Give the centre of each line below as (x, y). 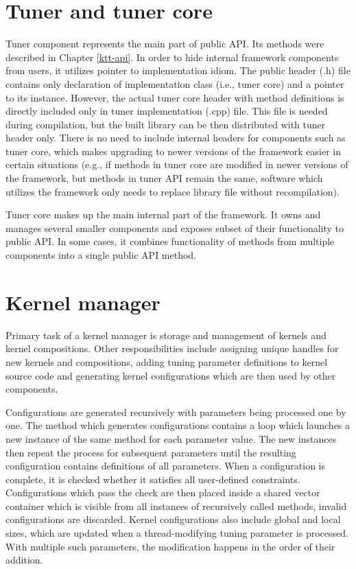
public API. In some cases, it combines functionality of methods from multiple (170, 241)
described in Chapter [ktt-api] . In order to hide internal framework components (172, 57)
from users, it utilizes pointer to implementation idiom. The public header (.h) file (178, 70)
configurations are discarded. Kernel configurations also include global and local (173, 519)
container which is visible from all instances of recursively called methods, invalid (176, 506)
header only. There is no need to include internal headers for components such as (176, 138)
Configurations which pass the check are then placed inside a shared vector (163, 492)
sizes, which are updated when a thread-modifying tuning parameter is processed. (177, 533)
